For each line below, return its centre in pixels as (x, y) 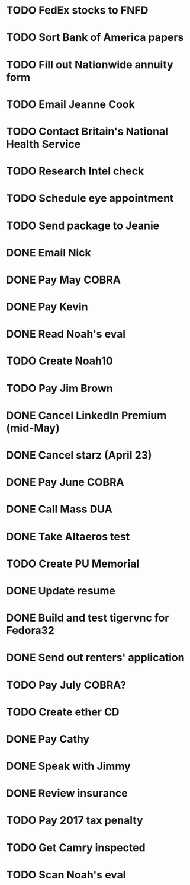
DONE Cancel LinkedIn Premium (86, 415)
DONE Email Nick (49, 252)
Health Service (44, 144)
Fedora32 (30, 631)
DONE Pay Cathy (48, 739)
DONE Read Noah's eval (66, 334)
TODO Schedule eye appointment (90, 198)
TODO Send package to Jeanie (83, 225)
